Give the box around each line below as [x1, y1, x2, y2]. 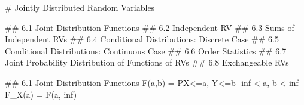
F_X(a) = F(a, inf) [5, 88, 77, 100]
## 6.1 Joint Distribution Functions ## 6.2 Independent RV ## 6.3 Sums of [5, 21, 294, 33]
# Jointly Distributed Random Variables [5, 1, 155, 13]
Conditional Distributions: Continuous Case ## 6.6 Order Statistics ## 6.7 [5, 44, 287, 57]
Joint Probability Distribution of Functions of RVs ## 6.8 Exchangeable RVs [5, 56, 289, 69]
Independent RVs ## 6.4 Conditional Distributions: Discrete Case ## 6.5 [5, 33, 279, 45]
